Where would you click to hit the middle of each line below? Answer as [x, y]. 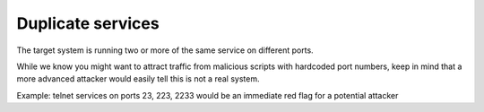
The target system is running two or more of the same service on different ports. [165, 50]
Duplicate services [88, 23]
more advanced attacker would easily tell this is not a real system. [138, 79]
